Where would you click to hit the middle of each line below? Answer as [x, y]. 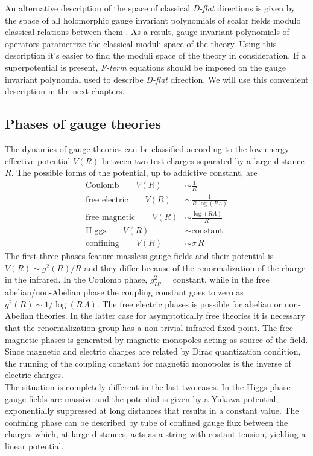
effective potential [38, 160]
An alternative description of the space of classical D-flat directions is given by [150, 8]
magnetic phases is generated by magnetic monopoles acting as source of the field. [156, 339]
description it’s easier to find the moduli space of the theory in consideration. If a [155, 55]
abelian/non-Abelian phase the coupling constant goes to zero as [124, 292]
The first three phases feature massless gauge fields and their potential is [139, 256]
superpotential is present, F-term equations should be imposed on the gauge [145, 67]
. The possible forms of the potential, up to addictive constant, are [134, 172]
